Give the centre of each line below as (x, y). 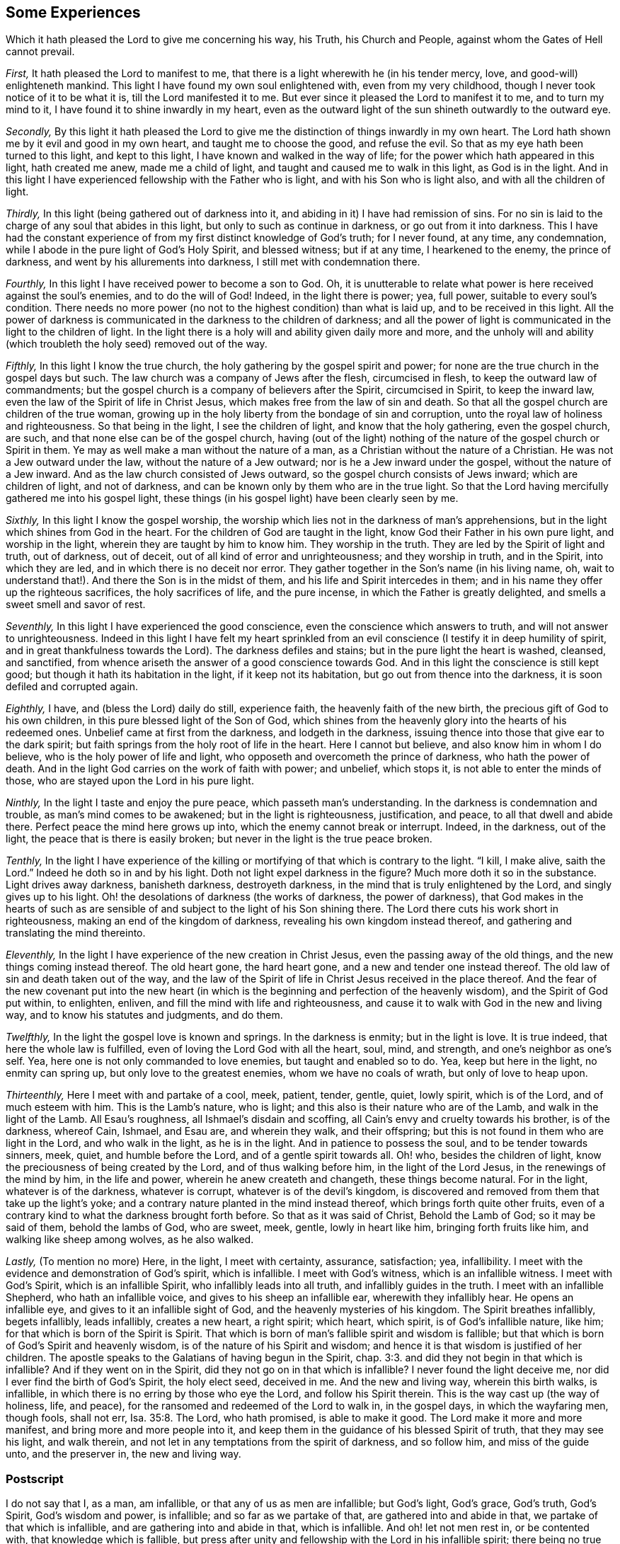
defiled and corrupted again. (72, 687)
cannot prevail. (40, 52)
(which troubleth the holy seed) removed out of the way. (137, 344)
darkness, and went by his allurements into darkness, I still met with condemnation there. (213, 262)
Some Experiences (73, 12)
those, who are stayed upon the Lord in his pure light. (130, 781)
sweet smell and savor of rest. (76, 605)
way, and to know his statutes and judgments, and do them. (144, 1015)
